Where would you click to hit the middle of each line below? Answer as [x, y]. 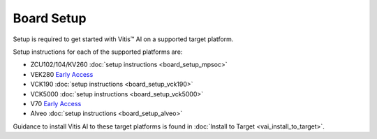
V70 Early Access [56, 103]
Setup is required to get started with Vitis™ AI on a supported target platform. [123, 39]
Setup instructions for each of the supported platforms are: [98, 52]
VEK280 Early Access [62, 74]
